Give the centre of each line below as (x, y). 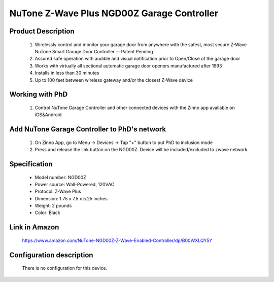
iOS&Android (48, 115)
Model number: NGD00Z (60, 177)
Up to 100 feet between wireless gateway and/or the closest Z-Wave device (114, 80)
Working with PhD (39, 95)
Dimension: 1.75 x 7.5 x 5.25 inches (71, 198)
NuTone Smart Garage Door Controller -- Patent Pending (94, 51)
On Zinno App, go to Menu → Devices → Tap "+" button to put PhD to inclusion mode (124, 143)
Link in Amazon (34, 227)
